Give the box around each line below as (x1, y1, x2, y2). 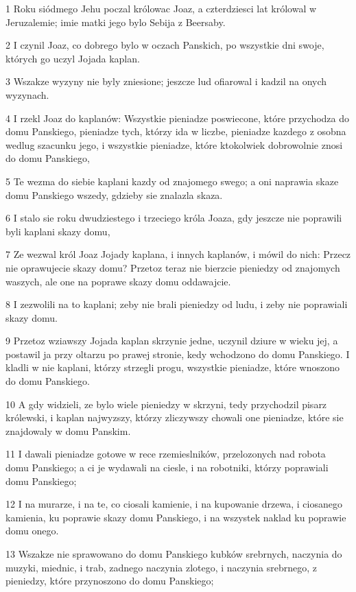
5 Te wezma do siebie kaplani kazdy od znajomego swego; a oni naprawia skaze (5, 174, 339, 188)
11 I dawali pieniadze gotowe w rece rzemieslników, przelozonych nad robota (5, 447, 326, 461)
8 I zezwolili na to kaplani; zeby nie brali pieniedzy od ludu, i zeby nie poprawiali (5, 297, 348, 311)
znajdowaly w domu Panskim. (5, 423, 131, 438)
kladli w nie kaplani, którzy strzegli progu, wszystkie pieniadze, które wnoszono (5, 360, 340, 375)
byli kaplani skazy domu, (5, 224, 110, 238)
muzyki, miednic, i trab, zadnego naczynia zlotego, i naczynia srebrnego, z (5, 560, 318, 574)
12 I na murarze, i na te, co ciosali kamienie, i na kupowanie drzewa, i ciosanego (5, 497, 342, 511)
